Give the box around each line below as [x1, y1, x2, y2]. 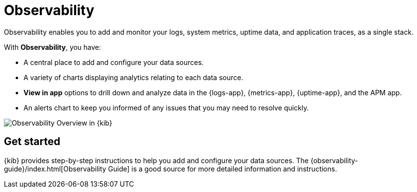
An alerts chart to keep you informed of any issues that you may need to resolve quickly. [24, 103, 309, 112]
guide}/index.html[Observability [4, 164, 106, 173]
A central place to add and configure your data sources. [24, 58, 204, 66]
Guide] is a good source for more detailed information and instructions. [108, 164, 337, 173]
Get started [4, 135, 60, 148]
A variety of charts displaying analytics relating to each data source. [24, 73, 244, 82]
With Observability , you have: [4, 43, 101, 51]
